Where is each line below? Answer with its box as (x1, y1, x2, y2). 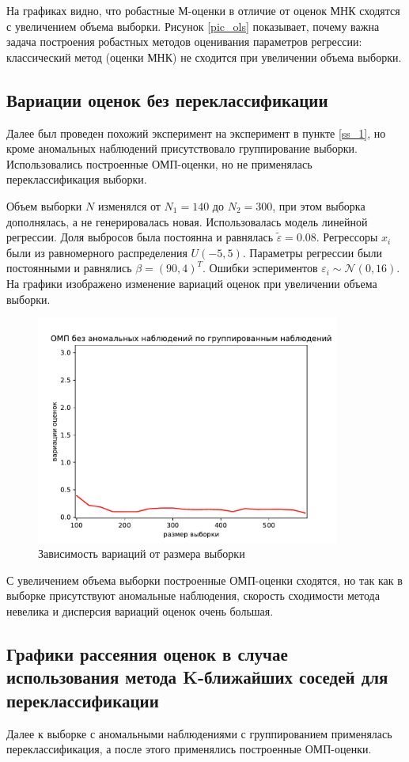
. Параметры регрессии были (242, 244, 382, 260)
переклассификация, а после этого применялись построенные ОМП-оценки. (6, 741, 372, 757)
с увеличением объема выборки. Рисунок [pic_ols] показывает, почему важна (6, 17, 380, 34)
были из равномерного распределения (6, 244, 187, 260)
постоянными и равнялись (6, 260, 132, 276)
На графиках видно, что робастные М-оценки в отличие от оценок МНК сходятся (6, 2, 400, 18)
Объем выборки (6, 197, 82, 214)
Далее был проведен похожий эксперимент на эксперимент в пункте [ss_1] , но (6, 124, 386, 141)
